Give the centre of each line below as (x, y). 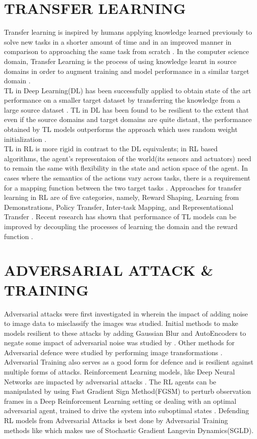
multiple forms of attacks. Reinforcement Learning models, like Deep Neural (120, 372)
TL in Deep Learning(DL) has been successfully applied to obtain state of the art (128, 90)
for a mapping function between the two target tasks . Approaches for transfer (123, 187)
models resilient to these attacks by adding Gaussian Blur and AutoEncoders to (125, 333)
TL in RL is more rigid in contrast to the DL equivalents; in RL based (111, 149)
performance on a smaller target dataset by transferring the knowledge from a (122, 100)
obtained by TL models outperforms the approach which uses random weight (121, 129)
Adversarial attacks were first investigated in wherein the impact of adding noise (126, 313)
